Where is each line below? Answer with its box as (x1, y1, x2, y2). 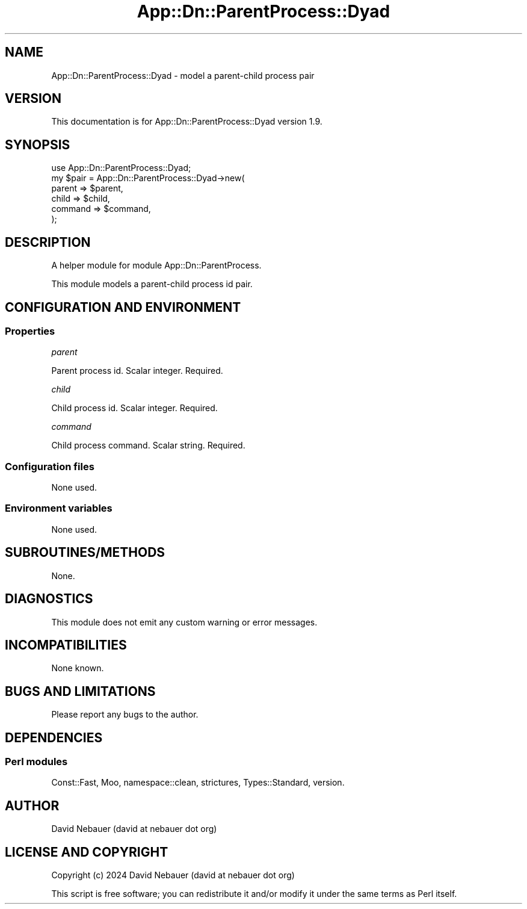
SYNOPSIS (5, 137, 70, 152)
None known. (51, 663, 104, 674)
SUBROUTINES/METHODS (5, 545, 165, 560)
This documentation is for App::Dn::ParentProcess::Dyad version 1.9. (51, 116, 322, 127)
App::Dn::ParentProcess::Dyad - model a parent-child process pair (51, 70, 315, 81)
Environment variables (5, 502, 112, 515)
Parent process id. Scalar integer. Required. (51, 365, 223, 376)
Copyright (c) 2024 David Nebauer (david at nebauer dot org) (51, 870, 295, 881)
